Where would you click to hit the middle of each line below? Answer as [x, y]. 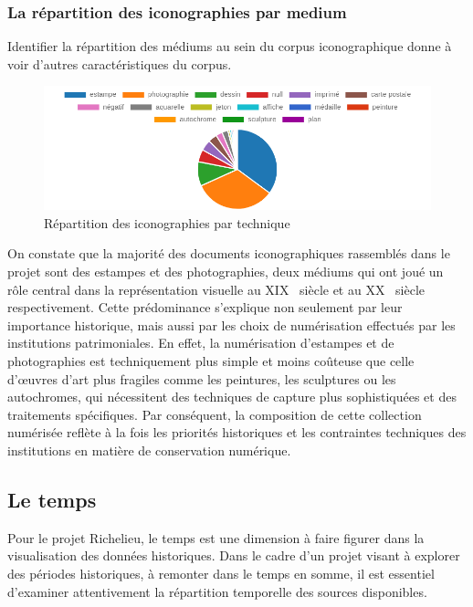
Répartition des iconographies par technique [167, 222]
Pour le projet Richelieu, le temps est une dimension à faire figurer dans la [216, 537]
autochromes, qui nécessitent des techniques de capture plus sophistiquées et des [232, 397]
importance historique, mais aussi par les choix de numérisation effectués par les [231, 324]
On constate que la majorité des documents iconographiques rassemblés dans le [229, 253]
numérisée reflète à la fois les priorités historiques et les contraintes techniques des [237, 432]
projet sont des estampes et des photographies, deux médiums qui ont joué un [226, 272]
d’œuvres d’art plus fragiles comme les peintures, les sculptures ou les [202, 378]
